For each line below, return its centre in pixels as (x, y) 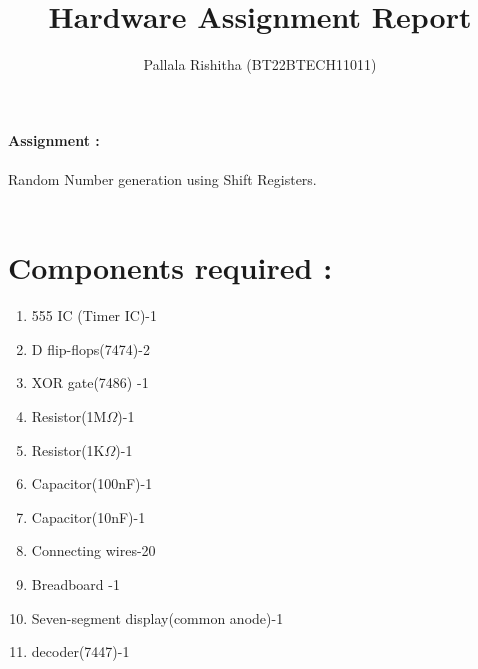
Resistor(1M (69, 416)
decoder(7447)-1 (80, 651)
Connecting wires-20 (93, 550)
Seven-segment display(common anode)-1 (157, 617)
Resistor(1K (68, 449)
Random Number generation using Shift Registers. (162, 178)
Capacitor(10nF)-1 (88, 516)
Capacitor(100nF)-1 (92, 483)
